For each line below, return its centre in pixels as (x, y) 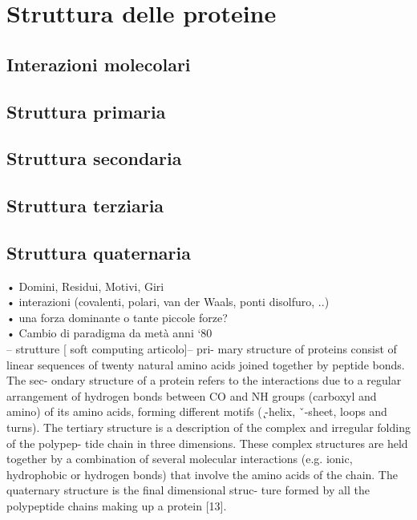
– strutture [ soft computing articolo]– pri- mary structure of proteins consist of (202, 349)
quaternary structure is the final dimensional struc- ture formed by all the (188, 490)
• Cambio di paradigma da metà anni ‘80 (109, 333)
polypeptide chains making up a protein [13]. (117, 506)
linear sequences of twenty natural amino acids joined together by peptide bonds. (206, 364)
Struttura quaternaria (99, 252)
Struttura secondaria (94, 158)
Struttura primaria (86, 111)
